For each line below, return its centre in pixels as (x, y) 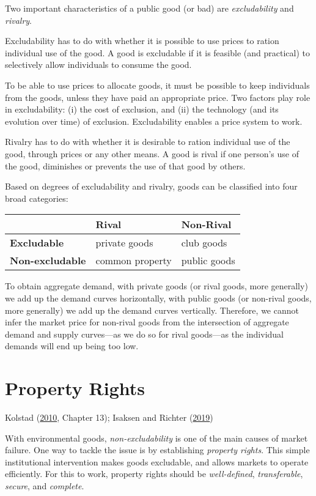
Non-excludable (48, 261)
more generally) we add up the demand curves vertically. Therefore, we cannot (152, 310)
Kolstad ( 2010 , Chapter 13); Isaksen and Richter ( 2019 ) (109, 417)
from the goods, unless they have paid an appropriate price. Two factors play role (158, 97)
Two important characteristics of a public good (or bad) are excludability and (149, 8)
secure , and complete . (45, 485)
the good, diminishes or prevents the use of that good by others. (125, 165)
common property (134, 261)
